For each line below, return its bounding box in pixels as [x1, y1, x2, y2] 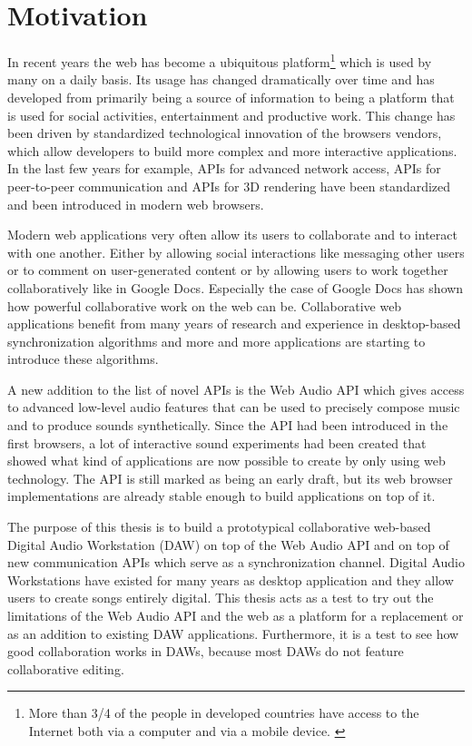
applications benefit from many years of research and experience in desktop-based [7, 314, 461, 333]
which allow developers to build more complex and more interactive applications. [7, 141, 457, 160]
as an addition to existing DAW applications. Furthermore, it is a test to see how [7, 623, 459, 643]
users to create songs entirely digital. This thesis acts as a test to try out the [7, 588, 434, 607]
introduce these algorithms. [7, 349, 159, 368]
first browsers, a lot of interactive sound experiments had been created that [7, 433, 427, 452]
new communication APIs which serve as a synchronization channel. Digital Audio [7, 553, 465, 572]
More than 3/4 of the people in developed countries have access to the [28, 703, 419, 722]
